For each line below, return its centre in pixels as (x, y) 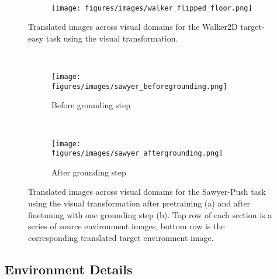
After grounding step (89, 172)
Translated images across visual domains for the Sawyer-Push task (147, 192)
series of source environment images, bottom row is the (127, 226)
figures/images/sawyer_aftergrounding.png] (137, 154)
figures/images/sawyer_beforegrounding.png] (139, 86)
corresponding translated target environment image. (121, 237)
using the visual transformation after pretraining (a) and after (139, 203)
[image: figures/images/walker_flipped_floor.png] (152, 8)
